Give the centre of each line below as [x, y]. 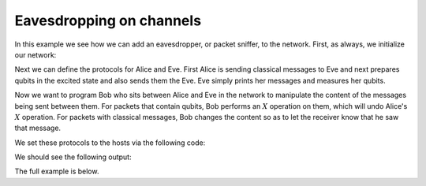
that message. [38, 128]
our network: [35, 54]
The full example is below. [57, 171]
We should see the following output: [73, 157]
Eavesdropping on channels [108, 20]
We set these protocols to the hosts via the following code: [110, 143]
